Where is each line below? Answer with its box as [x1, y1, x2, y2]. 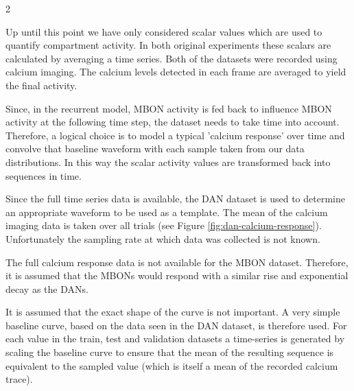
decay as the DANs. [5, 281, 88, 296]
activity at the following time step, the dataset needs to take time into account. [5, 115, 340, 129]
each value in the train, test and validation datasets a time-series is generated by [5, 331, 345, 346]
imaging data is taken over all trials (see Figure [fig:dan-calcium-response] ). [5, 218, 322, 233]
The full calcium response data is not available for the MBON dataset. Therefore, [5, 254, 349, 269]
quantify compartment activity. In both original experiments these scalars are [5, 38, 331, 52]
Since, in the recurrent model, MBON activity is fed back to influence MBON [5, 101, 332, 115]
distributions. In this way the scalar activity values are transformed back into [5, 154, 331, 169]
